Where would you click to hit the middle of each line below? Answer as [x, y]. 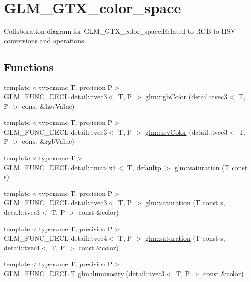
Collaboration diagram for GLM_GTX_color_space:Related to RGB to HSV [120, 31]
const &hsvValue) [48, 106]
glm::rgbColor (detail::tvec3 [187, 97]
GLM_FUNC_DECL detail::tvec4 [55, 238]
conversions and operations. [45, 40]
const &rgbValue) [48, 141]
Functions [29, 66]
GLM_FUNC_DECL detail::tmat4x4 [60, 167]
